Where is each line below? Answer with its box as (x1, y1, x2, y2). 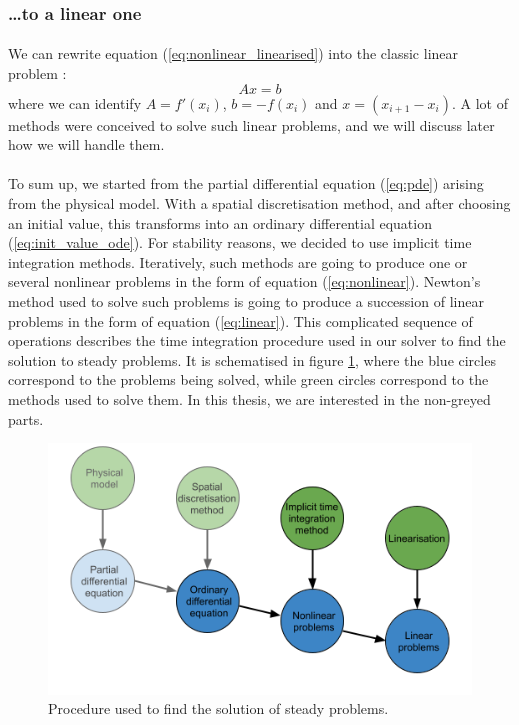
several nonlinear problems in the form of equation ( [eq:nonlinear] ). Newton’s (8, 271, 481, 292)
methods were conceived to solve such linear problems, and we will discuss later (8, 114, 495, 135)
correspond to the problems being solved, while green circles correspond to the (8, 369, 489, 390)
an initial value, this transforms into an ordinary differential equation (8, 212, 432, 233)
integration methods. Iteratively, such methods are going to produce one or (8, 251, 468, 272)
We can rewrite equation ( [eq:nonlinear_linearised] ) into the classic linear (8, 43, 459, 64)
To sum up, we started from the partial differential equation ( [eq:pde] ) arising (8, 173, 484, 194)
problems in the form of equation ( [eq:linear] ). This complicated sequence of (8, 310, 473, 331)
